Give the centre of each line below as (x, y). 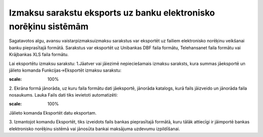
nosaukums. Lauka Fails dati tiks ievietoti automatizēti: (63, 95)
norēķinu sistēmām (49, 26)
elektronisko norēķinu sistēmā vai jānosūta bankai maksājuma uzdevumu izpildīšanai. (94, 129)
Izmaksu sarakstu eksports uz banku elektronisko (112, 13)
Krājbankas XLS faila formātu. (39, 55)
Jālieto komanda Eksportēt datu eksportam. (53, 113)
